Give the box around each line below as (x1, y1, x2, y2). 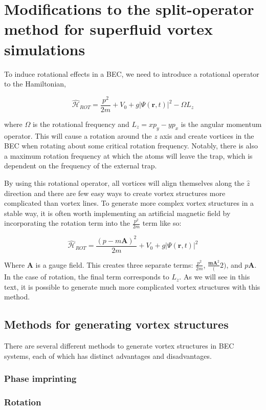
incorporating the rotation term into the (4, 218, 130, 228)
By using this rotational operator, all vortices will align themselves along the (4, 178, 245, 188)
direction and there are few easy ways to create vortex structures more (4, 187, 226, 198)
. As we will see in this (179, 271, 250, 282)
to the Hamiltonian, (4, 78, 66, 89)
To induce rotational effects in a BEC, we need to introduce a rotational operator (4, 68, 259, 79)
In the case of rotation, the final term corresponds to (4, 271, 169, 282)
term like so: (142, 218, 182, 228)
